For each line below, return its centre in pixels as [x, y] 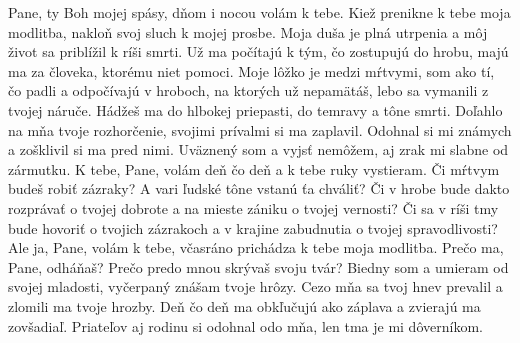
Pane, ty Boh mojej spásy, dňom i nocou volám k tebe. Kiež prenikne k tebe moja [259, 12]
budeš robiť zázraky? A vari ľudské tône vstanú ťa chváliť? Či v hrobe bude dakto [259, 188]
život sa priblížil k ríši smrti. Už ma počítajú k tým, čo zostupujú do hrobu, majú [258, 51]
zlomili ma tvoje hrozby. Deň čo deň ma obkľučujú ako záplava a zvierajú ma [244, 305]
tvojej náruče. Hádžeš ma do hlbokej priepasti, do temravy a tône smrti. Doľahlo [255, 109]
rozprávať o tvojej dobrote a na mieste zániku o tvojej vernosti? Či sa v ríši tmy [253, 207]
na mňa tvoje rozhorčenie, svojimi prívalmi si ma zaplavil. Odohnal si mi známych [260, 129]
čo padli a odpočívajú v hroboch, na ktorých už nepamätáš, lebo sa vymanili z [248, 90]
